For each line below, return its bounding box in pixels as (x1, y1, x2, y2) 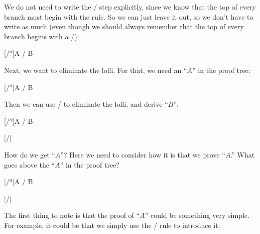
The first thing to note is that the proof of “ (4, 210, 140, 220)
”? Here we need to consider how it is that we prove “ (60, 149, 225, 160)
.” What (230, 149, 255, 160)
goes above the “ (4, 159, 55, 170)
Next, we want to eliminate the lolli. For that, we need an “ (4, 64, 187, 75)
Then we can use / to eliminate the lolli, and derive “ (4, 99, 168, 109)
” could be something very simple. (145, 210, 249, 220)
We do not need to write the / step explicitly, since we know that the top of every (4, 2, 256, 12)
